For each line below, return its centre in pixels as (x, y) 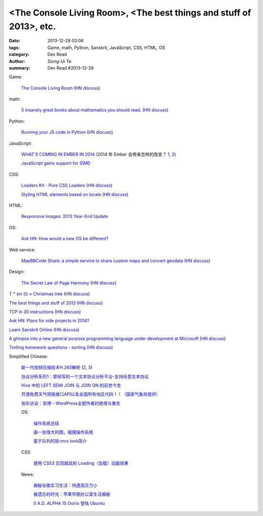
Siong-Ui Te (59, 61)
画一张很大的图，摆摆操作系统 (63, 432)
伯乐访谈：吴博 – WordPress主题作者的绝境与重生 (71, 403)
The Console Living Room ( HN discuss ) (61, 88)
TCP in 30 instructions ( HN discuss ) (45, 312)
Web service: (22, 249)
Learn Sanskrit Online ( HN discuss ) (44, 329)
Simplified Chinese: (28, 356)
